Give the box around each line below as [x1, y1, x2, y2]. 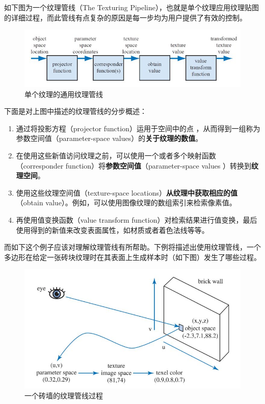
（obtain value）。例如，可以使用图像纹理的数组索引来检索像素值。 [16, 197, 236, 208]
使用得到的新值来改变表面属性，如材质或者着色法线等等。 [16, 224, 209, 235]
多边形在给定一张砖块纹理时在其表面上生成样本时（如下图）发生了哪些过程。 [4, 251, 261, 262]
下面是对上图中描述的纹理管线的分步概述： [4, 106, 147, 116]
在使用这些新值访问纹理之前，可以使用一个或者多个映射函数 [16, 150, 216, 161]
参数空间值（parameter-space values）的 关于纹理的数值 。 [16, 133, 203, 144]
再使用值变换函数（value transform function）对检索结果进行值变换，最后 [16, 215, 257, 225]
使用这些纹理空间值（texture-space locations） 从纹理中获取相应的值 [16, 187, 237, 198]
